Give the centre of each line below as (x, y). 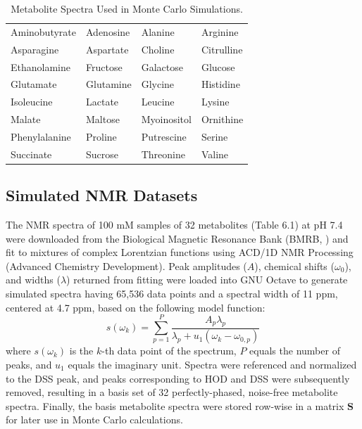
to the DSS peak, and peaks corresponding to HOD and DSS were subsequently (178, 378)
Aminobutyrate (44, 31)
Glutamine (109, 84)
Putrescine (164, 136)
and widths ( (33, 280)
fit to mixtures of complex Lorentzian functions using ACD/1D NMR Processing (180, 252)
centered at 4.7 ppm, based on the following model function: (136, 307)
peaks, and (29, 365)
